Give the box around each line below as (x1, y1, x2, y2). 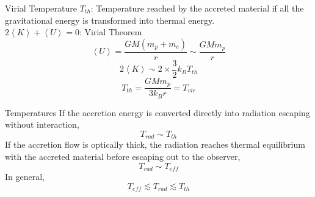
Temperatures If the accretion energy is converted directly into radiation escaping (5, 106, 310, 119)
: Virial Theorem (79, 26, 142, 38)
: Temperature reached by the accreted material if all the (90, 2, 304, 14)
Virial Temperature (5, 2, 77, 14)
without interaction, (5, 118, 79, 131)
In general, (5, 170, 45, 183)
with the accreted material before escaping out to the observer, (5, 150, 241, 163)
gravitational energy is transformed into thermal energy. (5, 13, 215, 26)
